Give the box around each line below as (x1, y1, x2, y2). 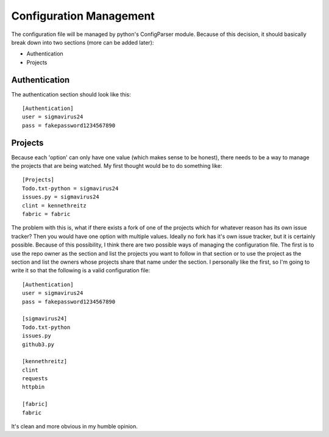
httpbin (22, 383, 45, 391)
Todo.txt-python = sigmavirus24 (22, 185, 119, 192)
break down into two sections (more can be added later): (11, 38, 154, 46)
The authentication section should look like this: (11, 90, 131, 98)
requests (22, 375, 48, 382)
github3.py (22, 341, 55, 348)
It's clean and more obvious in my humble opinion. (11, 423, 138, 430)
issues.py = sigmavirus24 (22, 193, 100, 201)
